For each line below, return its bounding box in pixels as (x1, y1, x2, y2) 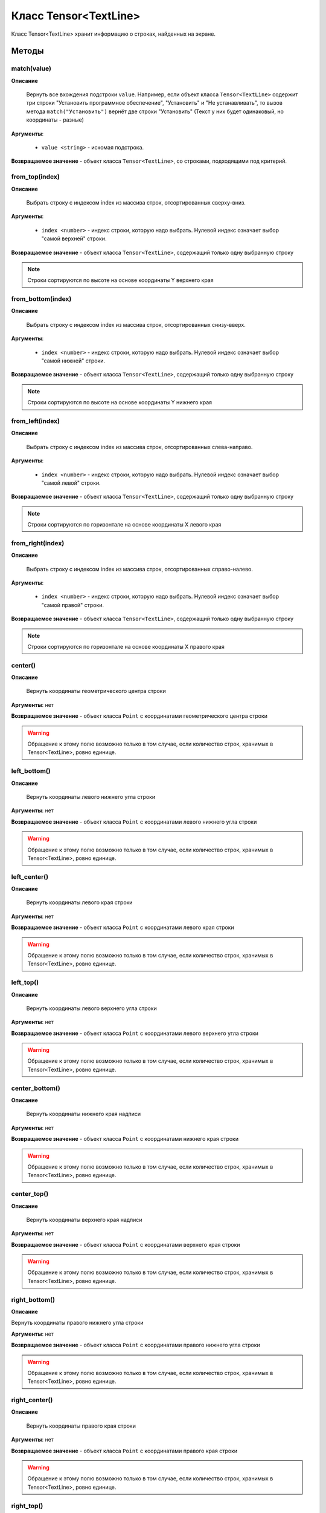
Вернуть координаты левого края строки (26, 899, 133, 906)
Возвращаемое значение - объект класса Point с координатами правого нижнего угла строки (11, 1341, 261, 1349)
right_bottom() (11, 1295, 56, 1304)
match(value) (11, 64, 51, 73)
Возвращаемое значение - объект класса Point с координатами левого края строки (11, 924, 235, 931)
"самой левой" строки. (41, 479, 101, 487)
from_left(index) (11, 416, 60, 425)
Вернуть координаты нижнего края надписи (26, 1111, 141, 1118)
